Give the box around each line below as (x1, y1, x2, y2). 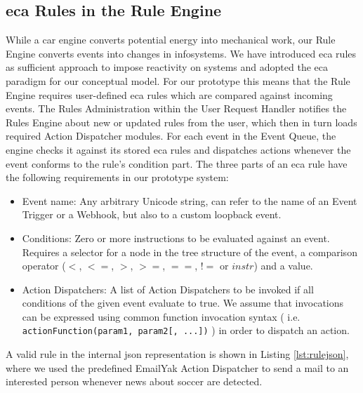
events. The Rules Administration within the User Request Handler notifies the (6, 101, 347, 116)
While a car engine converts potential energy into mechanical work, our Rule (6, 32, 336, 47)
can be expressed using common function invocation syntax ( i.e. (22, 309, 301, 324)
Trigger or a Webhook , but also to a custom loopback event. (22, 207, 282, 222)
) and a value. (253, 258, 313, 273)
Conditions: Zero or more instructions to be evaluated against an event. (22, 230, 330, 245)
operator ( (22, 258, 66, 273)
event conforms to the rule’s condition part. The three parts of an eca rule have (6, 156, 348, 171)
